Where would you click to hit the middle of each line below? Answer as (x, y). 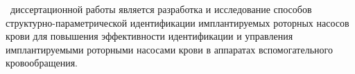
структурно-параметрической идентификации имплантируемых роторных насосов (177, 22)
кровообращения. (42, 63)
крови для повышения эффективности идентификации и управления (149, 36)
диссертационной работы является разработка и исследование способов (161, 9)
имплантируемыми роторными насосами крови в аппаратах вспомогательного (169, 49)
